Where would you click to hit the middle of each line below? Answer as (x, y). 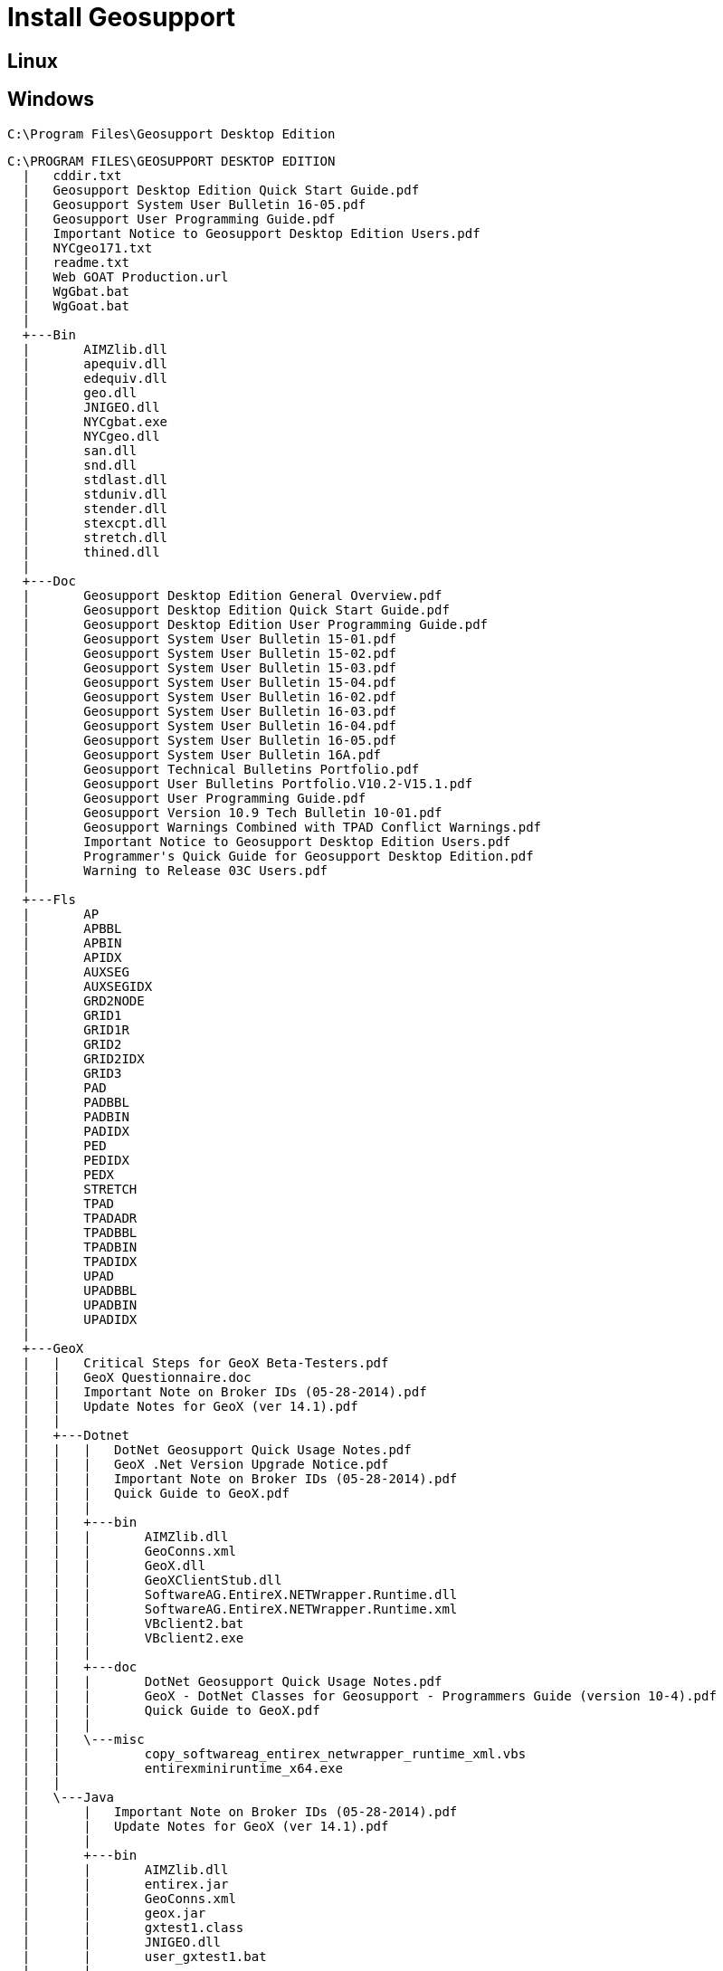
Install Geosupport (122, 17)
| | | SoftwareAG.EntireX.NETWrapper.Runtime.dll (240, 1594)
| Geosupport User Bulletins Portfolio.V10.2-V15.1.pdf (247, 783)
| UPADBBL (80, 1290)
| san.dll (80, 450)
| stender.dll (95, 508)
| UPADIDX (80, 1319)
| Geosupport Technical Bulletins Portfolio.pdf (221, 769)
